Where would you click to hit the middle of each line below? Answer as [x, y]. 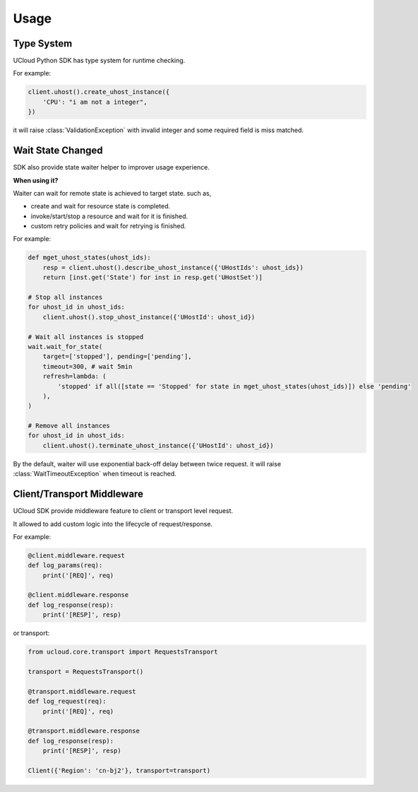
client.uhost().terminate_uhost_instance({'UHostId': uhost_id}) [158, 445]
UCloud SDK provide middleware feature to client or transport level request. [123, 511]
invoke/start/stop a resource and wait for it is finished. [109, 216]
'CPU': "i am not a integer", [95, 102]
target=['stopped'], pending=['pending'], [117, 356]
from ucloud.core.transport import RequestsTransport [123, 652]
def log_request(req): [67, 702]
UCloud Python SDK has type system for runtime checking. [99, 61]
